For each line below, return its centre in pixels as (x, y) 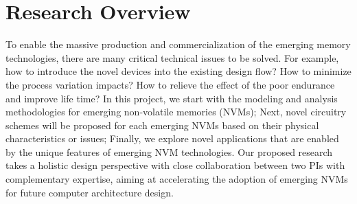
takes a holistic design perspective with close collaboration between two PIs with (175, 165)
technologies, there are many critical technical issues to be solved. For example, (172, 57)
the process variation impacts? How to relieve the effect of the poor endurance (170, 84)
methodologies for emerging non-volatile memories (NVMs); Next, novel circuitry (176, 112)
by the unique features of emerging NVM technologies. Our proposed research (169, 151)
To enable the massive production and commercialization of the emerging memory (178, 44)
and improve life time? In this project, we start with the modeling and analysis (172, 98)
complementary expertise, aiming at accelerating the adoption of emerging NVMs (177, 179)
